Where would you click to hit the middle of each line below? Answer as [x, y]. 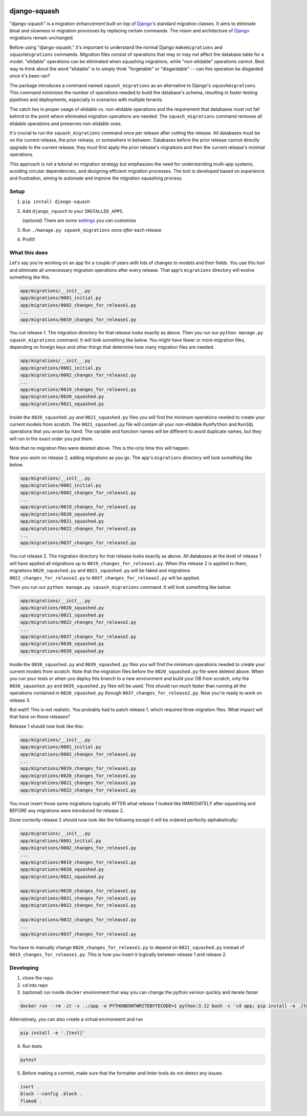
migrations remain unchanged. [42, 38]
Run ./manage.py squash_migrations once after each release [92, 230]
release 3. [20, 700]
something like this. [30, 277]
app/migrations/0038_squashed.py [62, 644]
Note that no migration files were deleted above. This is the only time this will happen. [100, 448]
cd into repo [35, 985]
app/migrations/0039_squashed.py [62, 651]
